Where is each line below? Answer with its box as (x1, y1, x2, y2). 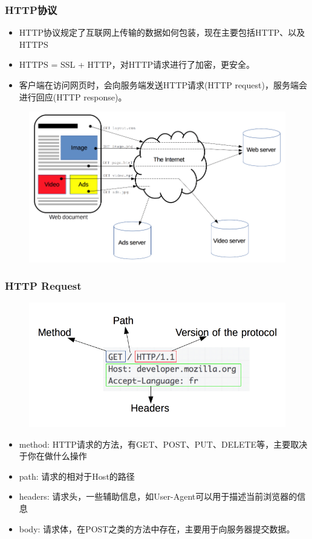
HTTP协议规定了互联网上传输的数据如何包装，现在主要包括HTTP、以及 (19, 26, 305, 39)
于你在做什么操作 (19, 449, 87, 462)
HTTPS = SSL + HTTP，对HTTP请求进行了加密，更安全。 (19, 58, 255, 71)
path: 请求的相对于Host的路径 (19, 469, 135, 482)
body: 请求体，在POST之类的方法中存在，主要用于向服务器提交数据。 (19, 522, 295, 535)
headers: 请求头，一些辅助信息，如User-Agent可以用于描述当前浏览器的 (19, 490, 297, 503)
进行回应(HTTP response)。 (19, 90, 127, 103)
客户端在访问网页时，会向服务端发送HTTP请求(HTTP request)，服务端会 (19, 79, 307, 91)
